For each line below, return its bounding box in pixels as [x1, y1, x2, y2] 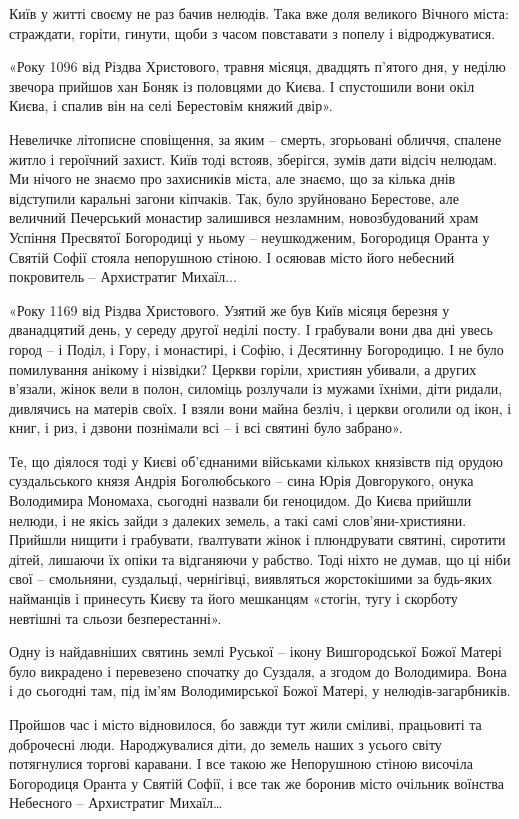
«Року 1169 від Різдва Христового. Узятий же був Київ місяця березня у [9, 299, 450, 320]
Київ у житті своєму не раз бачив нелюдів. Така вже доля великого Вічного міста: [9, 3, 509, 23]
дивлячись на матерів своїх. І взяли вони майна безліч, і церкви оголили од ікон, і [9, 397, 512, 418]
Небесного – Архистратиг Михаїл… [9, 792, 223, 813]
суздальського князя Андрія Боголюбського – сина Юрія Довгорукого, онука [9, 470, 474, 491]
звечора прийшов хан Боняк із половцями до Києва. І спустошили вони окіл [9, 75, 475, 96]
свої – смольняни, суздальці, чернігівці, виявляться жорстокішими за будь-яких [9, 568, 493, 589]
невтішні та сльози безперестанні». [9, 607, 222, 628]
